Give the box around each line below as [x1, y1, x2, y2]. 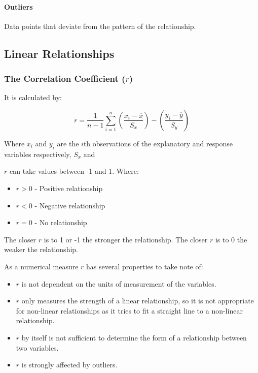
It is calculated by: [4, 92, 62, 103]
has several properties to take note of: [86, 261, 203, 271]
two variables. [16, 342, 59, 353]
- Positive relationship [34, 182, 103, 193]
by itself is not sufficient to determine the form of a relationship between [21, 332, 247, 343]
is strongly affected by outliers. [21, 359, 118, 370]
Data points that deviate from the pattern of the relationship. [4, 20, 196, 31]
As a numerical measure [4, 261, 79, 271]
